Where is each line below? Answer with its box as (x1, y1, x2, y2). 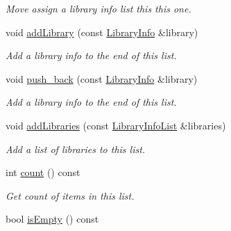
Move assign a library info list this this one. (6, 1, 191, 15)
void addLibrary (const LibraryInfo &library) (6, 24, 198, 39)
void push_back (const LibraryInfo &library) (6, 71, 198, 86)
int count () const (6, 165, 80, 180)
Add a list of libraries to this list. (6, 141, 146, 156)
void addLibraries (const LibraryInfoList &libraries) (6, 118, 226, 132)
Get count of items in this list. (6, 188, 135, 202)
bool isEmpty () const (6, 212, 99, 226)
